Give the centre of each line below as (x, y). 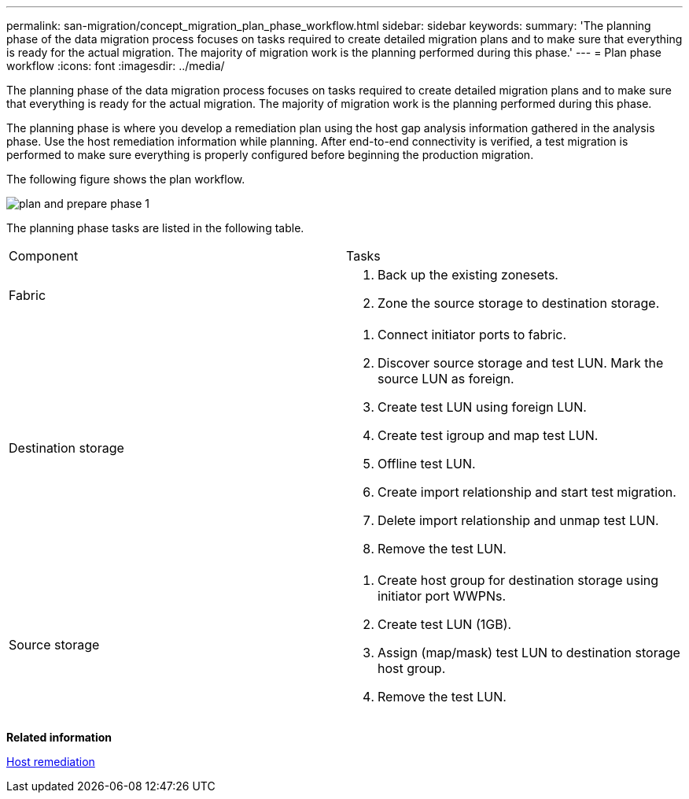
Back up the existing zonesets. (468, 275)
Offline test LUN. (427, 464)
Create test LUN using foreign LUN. (482, 407)
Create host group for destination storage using (518, 580)
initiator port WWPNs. (442, 596)
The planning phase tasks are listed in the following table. (155, 228)
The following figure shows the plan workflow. (126, 179)
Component (44, 256)
